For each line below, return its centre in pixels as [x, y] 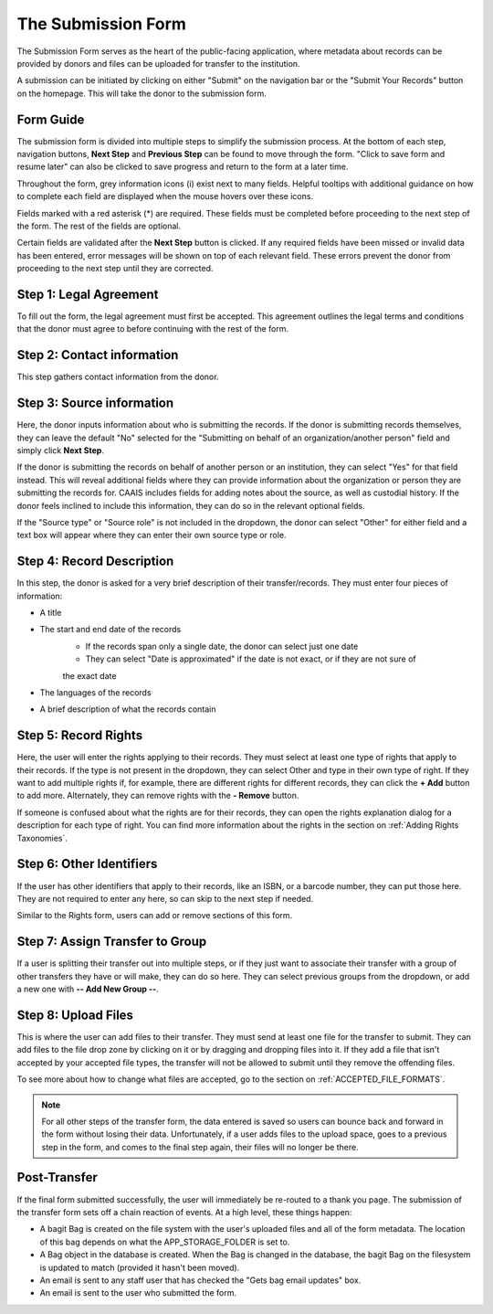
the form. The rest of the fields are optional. [99, 226]
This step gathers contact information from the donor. [118, 377]
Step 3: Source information [95, 403]
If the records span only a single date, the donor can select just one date [222, 646]
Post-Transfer [57, 1177]
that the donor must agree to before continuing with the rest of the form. [153, 329]
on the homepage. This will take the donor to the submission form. [142, 93]
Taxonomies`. [42, 838]
